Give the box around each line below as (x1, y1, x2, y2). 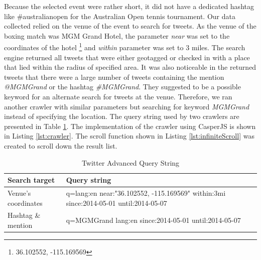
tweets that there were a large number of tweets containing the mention (4, 71, 224, 82)
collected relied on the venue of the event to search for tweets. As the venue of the (4, 21, 256, 31)
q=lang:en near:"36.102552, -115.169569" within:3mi (66, 188, 226, 198)
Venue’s (8, 188, 31, 198)
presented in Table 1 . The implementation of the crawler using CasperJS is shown (4, 120, 256, 131)
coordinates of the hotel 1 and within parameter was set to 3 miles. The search (4, 41, 245, 53)
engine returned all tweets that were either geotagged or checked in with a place (4, 52, 250, 62)
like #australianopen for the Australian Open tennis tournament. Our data (4, 11, 235, 21)
